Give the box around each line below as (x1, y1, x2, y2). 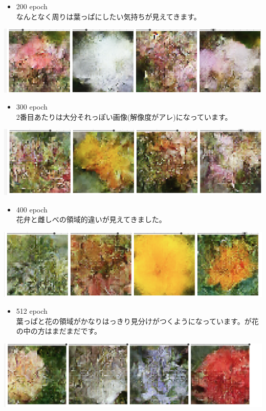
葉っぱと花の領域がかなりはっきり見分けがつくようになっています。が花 (16, 315, 259, 326)
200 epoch (16, 1, 48, 11)
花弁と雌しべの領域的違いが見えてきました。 (16, 214, 166, 225)
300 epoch (16, 101, 48, 112)
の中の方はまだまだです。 (16, 326, 102, 336)
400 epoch (16, 204, 48, 214)
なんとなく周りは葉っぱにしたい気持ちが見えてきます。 (16, 11, 201, 21)
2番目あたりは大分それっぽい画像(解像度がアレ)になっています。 (16, 111, 232, 122)
